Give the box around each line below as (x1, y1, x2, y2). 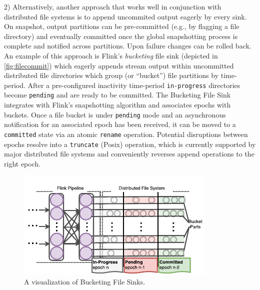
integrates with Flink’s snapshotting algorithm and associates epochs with (4, 99, 231, 110)
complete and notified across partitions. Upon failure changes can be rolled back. (4, 40, 251, 51)
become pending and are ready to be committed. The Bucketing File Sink (4, 89, 231, 100)
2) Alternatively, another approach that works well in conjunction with (4, 1, 221, 11)
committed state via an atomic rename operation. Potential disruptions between (4, 128, 248, 139)
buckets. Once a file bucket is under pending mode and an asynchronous (4, 109, 226, 119)
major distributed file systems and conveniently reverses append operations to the (4, 148, 254, 159)
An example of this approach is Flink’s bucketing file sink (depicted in (4, 50, 218, 60)
